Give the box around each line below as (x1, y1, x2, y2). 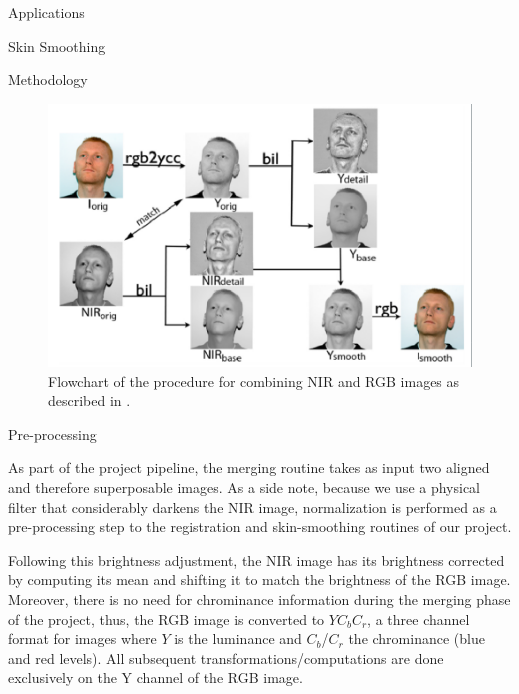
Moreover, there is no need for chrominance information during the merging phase (8, 588, 511, 609)
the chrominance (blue (348, 628, 485, 649)
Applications (8, 2, 85, 22)
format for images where (8, 628, 157, 649)
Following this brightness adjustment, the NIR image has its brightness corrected (8, 549, 505, 570)
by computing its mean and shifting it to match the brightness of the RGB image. (8, 569, 511, 590)
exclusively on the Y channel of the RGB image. (8, 667, 303, 688)
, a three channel (367, 608, 470, 629)
